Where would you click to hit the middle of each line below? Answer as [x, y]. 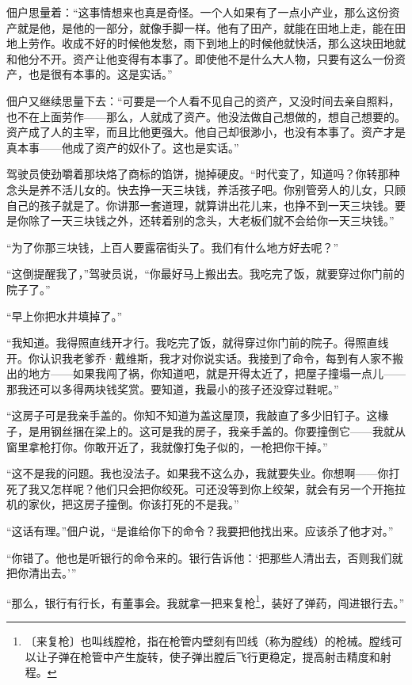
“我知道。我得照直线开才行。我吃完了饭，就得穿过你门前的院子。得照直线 [198, 342]
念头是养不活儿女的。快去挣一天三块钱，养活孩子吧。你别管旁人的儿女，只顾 [206, 189]
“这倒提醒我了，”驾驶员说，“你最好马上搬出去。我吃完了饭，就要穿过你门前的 [206, 274]
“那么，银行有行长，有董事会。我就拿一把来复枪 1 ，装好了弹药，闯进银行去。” [206, 601]
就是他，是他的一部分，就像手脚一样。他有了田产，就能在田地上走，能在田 [211, 27]
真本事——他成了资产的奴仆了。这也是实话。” [123, 147]
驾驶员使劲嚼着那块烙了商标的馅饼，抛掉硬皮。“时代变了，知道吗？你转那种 [203, 174]
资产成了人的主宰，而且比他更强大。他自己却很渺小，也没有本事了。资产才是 [206, 132]
